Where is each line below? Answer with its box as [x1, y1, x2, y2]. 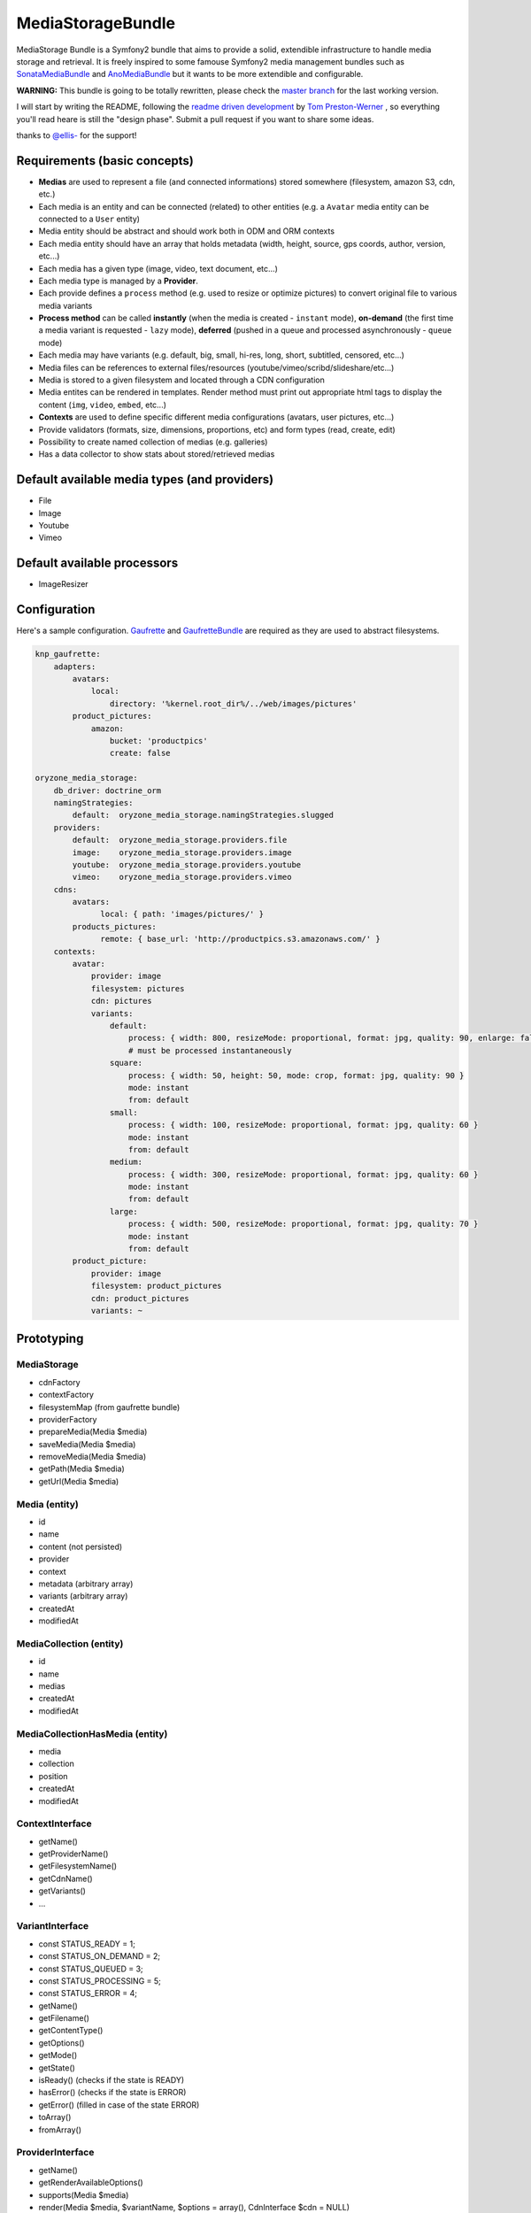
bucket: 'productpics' [109, 736, 208, 745]
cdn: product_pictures [90, 1293, 189, 1303]
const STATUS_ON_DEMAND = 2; [38, 1951, 161, 1962]
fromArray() [38, 2124, 82, 2135]
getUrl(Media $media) [38, 1476, 119, 1486]
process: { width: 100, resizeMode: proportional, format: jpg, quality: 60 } [128, 1120, 479, 1130]
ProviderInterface [16, 2147, 95, 2159]
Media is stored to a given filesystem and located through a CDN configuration [38, 374, 325, 385]
